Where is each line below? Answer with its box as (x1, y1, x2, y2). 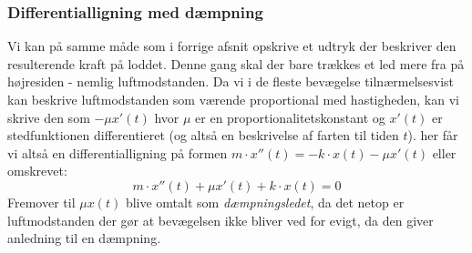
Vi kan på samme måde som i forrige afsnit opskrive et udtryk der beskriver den (7, 36, 457, 56)
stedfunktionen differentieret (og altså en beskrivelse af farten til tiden (7, 126, 399, 145)
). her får (407, 126, 458, 145)
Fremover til (7, 192, 76, 211)
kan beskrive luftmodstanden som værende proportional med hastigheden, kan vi (7, 90, 459, 108)
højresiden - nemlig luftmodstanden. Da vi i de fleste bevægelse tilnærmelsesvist (7, 72, 455, 91)
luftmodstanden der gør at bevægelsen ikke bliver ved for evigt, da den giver (7, 210, 434, 229)
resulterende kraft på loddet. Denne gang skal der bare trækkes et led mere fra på (7, 54, 465, 73)
